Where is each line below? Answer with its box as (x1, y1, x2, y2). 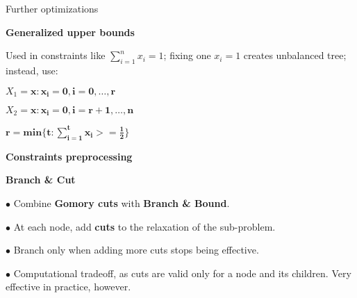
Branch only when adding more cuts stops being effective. (13, 242, 259, 257)
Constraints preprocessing (6, 149, 133, 163)
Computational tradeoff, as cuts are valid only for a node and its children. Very (13, 265, 351, 280)
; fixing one (163, 48, 211, 63)
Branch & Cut (6, 172, 76, 187)
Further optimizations (6, 1, 99, 15)
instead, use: (6, 63, 58, 77)
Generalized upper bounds (6, 24, 135, 39)
